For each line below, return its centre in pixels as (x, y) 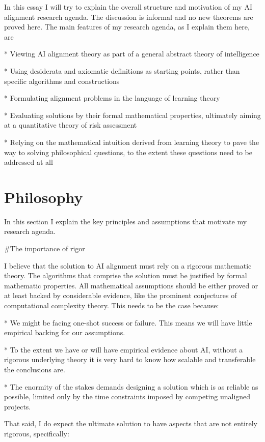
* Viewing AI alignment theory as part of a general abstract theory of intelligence (132, 54)
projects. (18, 406)
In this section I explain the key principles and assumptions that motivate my (126, 221)
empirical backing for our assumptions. (65, 332)
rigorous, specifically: (37, 433)
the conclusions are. (35, 369)
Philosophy (44, 197)
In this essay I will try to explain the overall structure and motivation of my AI (128, 7)
